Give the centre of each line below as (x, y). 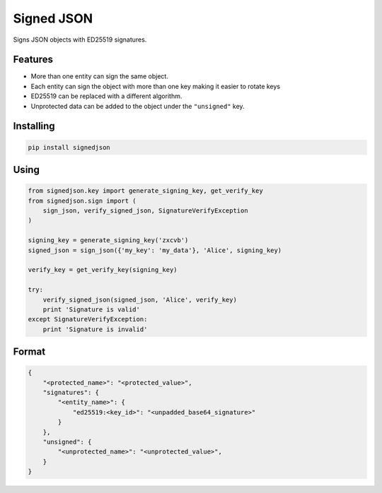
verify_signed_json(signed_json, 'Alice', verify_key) (140, 299)
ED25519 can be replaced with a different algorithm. (106, 96)
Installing (34, 126)
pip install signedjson (69, 147)
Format (29, 352)
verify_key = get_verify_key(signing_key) (103, 270)
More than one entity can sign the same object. (100, 76)
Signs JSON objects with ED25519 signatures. (80, 40)
